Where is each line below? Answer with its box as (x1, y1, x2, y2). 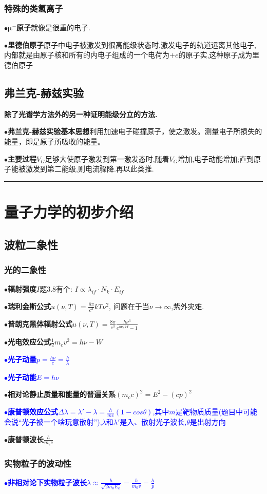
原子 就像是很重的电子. (16, 22, 90, 33)
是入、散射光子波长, (120, 416, 187, 427)
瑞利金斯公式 (8, 300, 51, 311)
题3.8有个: (40, 283, 72, 294)
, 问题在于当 (109, 300, 149, 311)
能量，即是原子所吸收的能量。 (4, 136, 105, 146)
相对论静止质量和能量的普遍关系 (8, 389, 116, 400)
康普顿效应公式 (8, 406, 58, 417)
